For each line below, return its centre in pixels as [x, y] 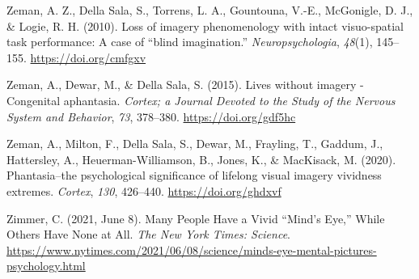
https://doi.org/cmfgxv [88, 57]
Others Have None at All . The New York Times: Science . [148, 234]
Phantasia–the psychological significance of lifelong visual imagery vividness [194, 175]
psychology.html [46, 266]
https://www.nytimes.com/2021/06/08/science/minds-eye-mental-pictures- [192, 249]
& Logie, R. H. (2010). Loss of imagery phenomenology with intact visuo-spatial [205, 25]
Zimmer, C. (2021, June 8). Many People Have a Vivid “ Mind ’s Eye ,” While [196, 218]
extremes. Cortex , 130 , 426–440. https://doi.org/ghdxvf [144, 190]
